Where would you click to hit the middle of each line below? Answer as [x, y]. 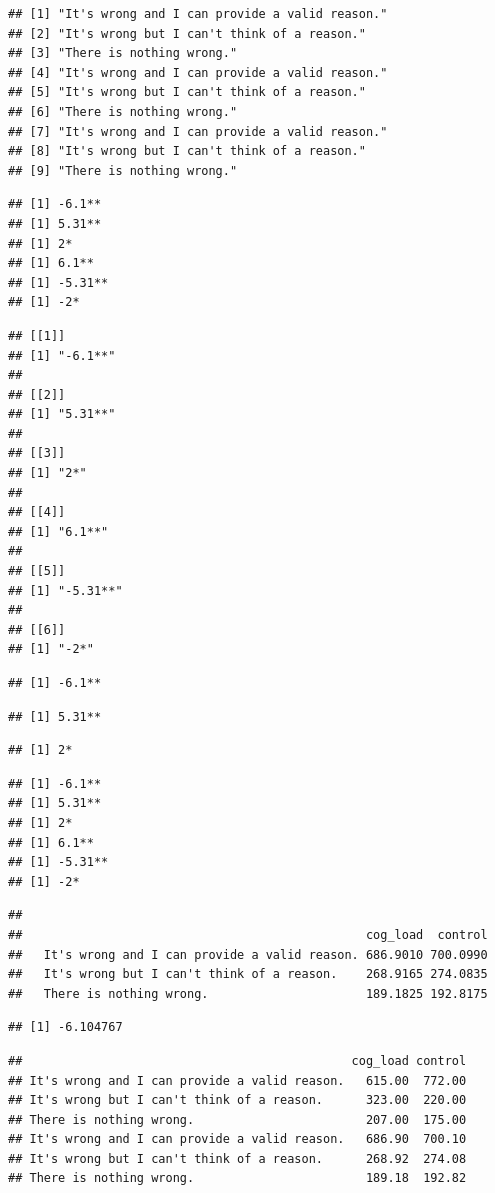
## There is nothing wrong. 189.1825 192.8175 [248, 993]
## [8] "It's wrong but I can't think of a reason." [187, 151]
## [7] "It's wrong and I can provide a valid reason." [198, 131]
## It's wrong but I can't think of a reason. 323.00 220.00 [237, 1100]
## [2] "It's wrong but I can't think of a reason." [187, 33]
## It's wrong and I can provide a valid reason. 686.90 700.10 [237, 1139]
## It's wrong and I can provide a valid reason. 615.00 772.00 [237, 1080]
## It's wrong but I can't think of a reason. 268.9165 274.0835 [248, 974]
